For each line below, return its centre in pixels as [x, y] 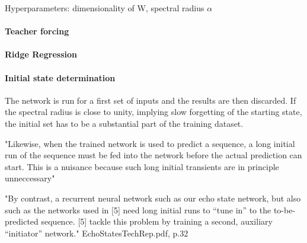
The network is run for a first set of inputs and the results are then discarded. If [151, 100]
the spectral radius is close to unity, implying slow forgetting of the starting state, [153, 112]
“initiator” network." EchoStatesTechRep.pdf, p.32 [97, 233]
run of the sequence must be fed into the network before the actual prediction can [153, 155]
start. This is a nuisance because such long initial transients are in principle [142, 166]
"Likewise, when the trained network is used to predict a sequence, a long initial [150, 143]
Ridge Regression [41, 54]
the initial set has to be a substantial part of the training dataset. [124, 123]
